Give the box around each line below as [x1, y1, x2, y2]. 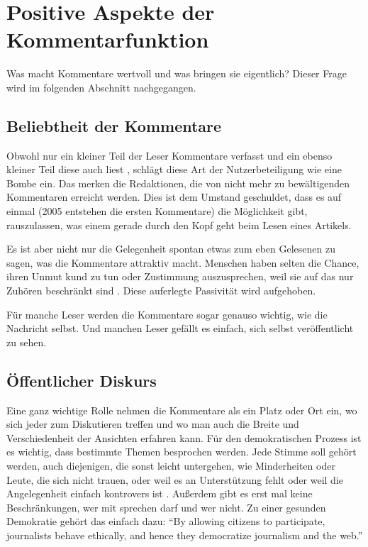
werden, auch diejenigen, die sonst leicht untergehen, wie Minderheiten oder [6, 458, 335, 473]
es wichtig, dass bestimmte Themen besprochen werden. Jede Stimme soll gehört [6, 444, 357, 459]
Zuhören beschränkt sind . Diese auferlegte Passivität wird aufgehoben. [6, 283, 316, 298]
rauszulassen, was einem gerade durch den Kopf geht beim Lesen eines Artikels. [6, 217, 352, 232]
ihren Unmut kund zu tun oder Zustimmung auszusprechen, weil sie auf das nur [6, 269, 354, 284]
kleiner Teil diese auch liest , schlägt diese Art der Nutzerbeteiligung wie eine [6, 162, 342, 177]
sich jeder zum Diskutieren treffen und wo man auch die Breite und [6, 416, 299, 431]
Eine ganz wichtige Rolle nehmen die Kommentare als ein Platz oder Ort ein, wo [6, 402, 357, 417]
